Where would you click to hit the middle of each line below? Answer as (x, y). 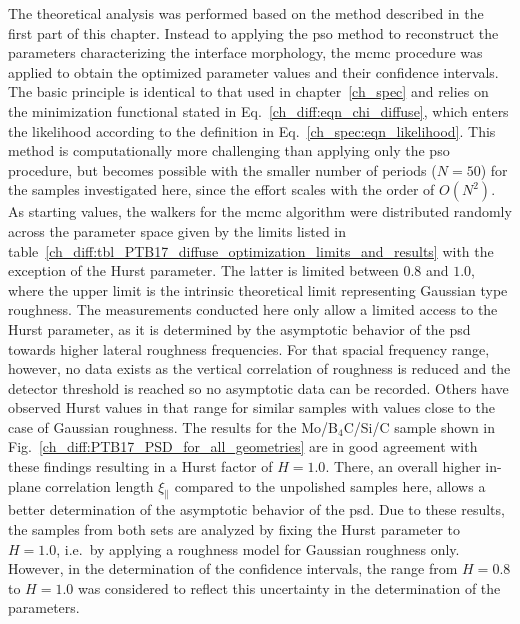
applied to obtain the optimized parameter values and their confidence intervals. (253, 71)
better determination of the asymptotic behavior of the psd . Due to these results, (256, 509)
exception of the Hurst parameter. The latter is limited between (203, 270)
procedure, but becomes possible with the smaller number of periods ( (222, 169)
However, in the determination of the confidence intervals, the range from (233, 568)
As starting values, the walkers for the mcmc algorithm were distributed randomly (260, 211)
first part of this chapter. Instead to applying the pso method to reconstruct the (253, 32)
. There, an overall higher (403, 466)
